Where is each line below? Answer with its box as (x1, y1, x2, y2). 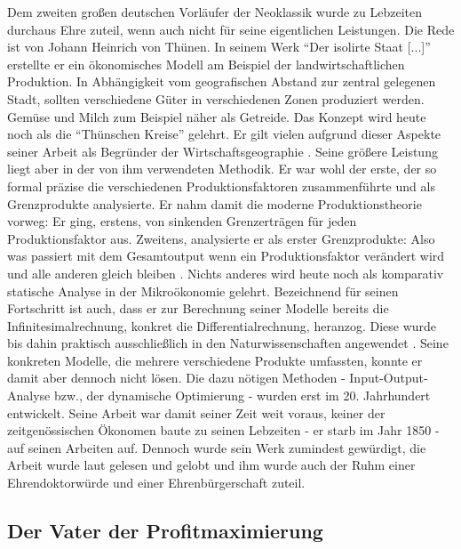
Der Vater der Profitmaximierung (7, 517, 323, 545)
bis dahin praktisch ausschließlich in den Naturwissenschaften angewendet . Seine (7, 334, 449, 352)
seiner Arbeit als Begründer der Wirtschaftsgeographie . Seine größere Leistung (7, 141, 438, 160)
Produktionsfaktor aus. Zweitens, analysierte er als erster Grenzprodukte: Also (7, 229, 435, 247)
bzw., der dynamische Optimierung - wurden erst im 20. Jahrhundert (53, 386, 431, 405)
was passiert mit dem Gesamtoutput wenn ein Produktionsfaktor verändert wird (7, 246, 445, 265)
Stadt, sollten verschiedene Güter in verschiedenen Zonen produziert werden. (7, 89, 425, 108)
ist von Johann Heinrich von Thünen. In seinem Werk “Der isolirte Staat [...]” (7, 37, 431, 56)
